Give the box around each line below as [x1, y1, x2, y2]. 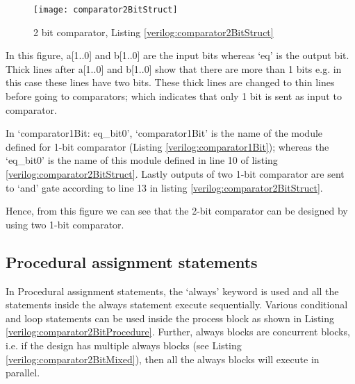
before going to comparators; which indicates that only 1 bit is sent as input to [6, 89, 342, 103]
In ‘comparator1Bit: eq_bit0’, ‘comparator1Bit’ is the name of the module [6, 126, 323, 140]
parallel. [6, 365, 40, 380]
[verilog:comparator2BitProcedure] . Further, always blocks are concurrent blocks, [6, 324, 350, 339]
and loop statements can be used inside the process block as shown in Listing [6, 310, 335, 325]
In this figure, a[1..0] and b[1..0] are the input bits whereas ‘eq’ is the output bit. [6, 48, 349, 62]
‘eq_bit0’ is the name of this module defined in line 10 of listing [6, 153, 278, 167]
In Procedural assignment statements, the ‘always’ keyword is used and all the [6, 283, 339, 298]
